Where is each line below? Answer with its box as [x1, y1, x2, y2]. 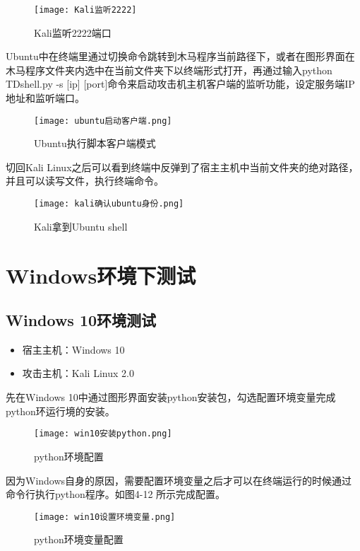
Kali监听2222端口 [34, 25, 112, 40]
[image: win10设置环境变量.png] [34, 511, 176, 522]
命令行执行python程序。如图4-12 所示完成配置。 [6, 487, 226, 501]
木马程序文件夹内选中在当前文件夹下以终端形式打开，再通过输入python [6, 62, 332, 77]
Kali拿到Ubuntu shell [34, 219, 128, 233]
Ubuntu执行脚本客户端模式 [34, 136, 156, 151]
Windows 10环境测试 [6, 309, 157, 331]
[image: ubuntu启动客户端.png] [34, 115, 172, 126]
